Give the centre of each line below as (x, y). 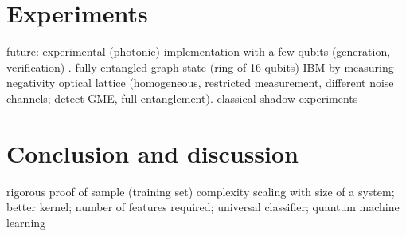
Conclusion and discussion (152, 153)
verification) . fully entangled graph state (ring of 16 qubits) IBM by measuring (200, 67)
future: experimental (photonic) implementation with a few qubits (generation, (199, 51)
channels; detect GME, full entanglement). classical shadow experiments (182, 98)
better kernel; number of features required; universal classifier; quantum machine (203, 207)
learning (26, 222)
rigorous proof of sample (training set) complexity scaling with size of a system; (201, 191)
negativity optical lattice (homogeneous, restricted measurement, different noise (200, 83)
